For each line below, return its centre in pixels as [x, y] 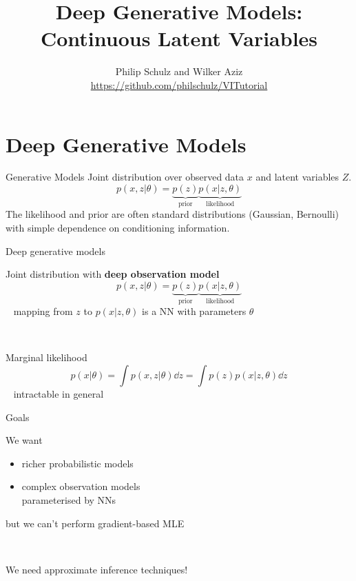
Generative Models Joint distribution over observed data [125, 177]
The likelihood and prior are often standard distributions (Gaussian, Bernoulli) [172, 214]
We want [24, 440]
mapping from [43, 311]
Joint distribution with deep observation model [113, 274]
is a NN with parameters [194, 311]
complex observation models [81, 486]
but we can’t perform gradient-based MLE [95, 523]
